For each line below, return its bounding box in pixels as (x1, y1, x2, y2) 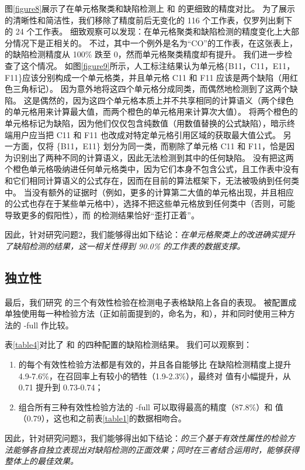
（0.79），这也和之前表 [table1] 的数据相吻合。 (18, 412, 186, 424)
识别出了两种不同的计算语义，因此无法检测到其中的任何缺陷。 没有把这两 (12, 151, 294, 163)
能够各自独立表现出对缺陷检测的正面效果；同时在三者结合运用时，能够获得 (12, 443, 299, 455)
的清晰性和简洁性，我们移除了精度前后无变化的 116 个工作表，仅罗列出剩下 (5, 13, 293, 26)
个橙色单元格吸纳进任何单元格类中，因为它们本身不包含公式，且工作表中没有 (5, 163, 299, 175)
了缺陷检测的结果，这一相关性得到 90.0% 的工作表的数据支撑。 (5, 239, 245, 252)
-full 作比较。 (23, 318, 74, 331)
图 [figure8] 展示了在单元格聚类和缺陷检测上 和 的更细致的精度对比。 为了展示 (5, 2, 296, 14)
